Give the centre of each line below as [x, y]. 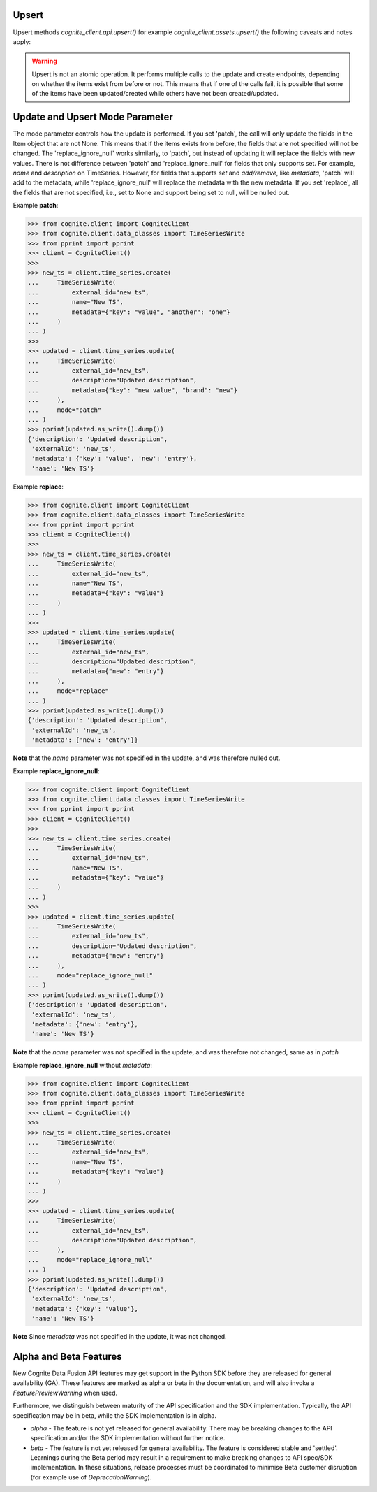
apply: [22, 41]
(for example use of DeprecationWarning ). [91, 1477]
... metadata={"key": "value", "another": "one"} [129, 312]
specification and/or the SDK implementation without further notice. [128, 1438]
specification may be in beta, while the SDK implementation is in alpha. [114, 1415]
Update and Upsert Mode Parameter [93, 117]
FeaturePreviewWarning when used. [65, 1393]
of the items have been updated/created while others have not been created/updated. [155, 94]
